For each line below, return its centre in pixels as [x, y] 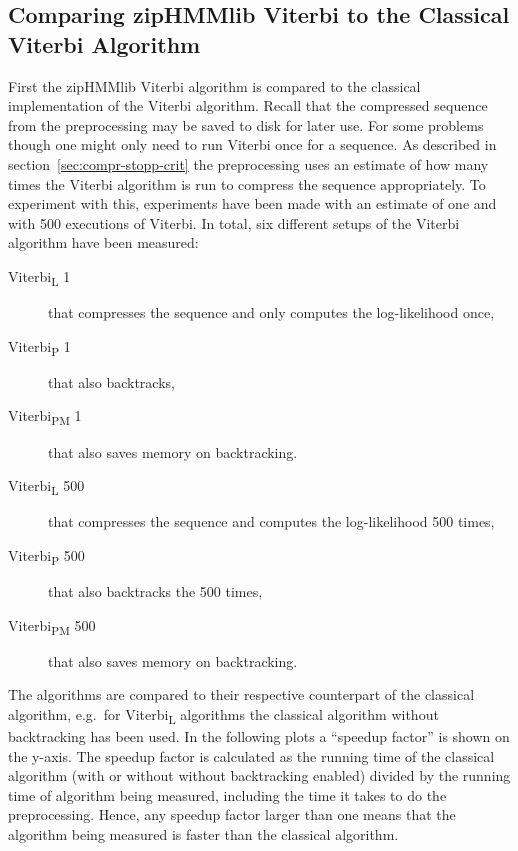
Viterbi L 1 [39, 277]
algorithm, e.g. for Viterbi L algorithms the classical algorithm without [223, 715]
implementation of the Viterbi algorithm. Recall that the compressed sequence [248, 105]
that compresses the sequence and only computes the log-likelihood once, [271, 312]
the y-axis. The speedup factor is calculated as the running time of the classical [251, 755]
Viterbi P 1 [39, 347]
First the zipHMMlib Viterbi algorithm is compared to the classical [214, 85]
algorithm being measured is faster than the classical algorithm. [203, 833]
